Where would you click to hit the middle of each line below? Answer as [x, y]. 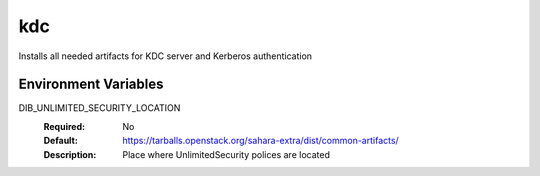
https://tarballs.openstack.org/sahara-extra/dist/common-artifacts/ [260, 141]
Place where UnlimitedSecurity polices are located [226, 154]
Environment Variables [91, 84]
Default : [61, 141]
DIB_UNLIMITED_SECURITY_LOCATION [99, 108]
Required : [64, 126]
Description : [70, 154]
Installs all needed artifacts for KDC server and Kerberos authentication [165, 56]
